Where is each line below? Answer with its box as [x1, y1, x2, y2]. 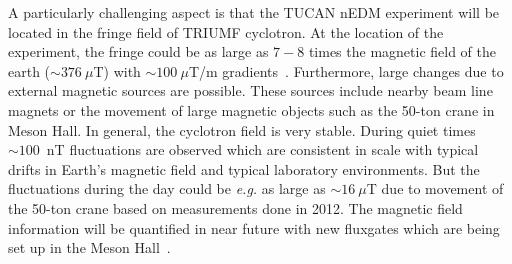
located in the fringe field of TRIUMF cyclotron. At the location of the [8, 21, 444, 42]
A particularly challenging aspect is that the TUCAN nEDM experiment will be [8, 2, 500, 22]
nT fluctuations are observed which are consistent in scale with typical [46, 139, 479, 160]
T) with [93, 60, 141, 81]
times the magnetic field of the [308, 41, 496, 62]
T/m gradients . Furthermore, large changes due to [188, 60, 504, 81]
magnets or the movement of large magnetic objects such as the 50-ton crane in [8, 99, 495, 120]
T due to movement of [366, 178, 504, 199]
